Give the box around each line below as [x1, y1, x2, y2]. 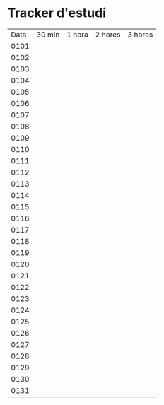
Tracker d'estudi [7, 5, 107, 21]
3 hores [127, 30, 153, 40]
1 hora [66, 30, 88, 40]
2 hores [95, 30, 121, 40]
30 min [36, 30, 60, 40]
